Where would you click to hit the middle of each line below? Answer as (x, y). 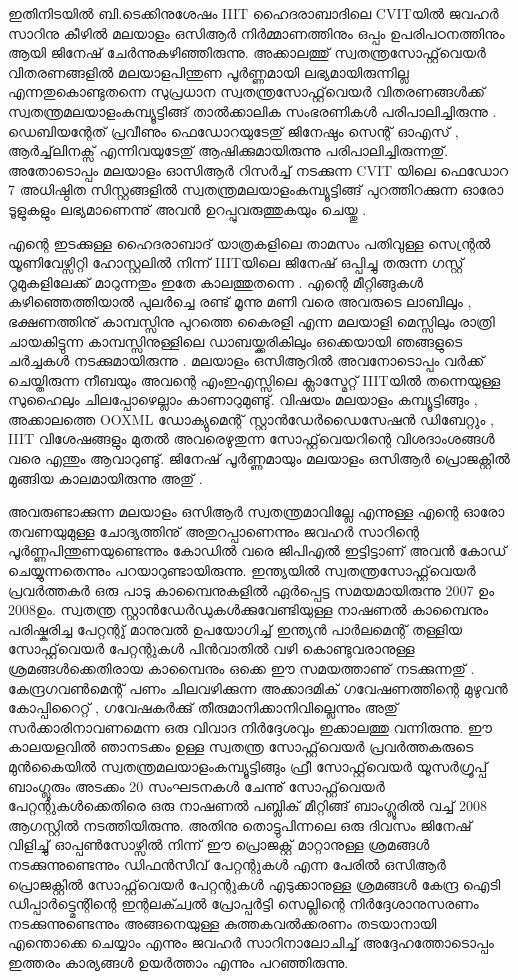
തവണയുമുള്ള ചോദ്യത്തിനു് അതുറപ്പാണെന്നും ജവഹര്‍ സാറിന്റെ (213, 530)
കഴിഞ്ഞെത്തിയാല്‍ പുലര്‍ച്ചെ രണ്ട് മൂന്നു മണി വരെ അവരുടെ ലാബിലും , (240, 301)
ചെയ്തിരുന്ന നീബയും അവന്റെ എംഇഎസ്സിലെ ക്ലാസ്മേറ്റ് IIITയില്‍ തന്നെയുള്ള (254, 379)
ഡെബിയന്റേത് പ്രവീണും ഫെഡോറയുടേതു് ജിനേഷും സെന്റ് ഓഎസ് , (233, 130)
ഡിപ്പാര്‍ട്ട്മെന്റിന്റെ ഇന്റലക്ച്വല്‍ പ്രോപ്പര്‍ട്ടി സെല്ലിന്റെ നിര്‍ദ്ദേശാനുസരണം (243, 903)
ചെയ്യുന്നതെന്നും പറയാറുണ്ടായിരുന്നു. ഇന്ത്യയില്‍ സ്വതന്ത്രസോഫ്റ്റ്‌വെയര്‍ (242, 570)
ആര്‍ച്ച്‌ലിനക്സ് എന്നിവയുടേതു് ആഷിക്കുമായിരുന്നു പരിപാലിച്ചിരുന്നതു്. (228, 150)
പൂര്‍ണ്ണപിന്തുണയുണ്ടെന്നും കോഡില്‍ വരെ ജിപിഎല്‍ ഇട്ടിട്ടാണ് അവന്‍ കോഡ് (257, 550)
